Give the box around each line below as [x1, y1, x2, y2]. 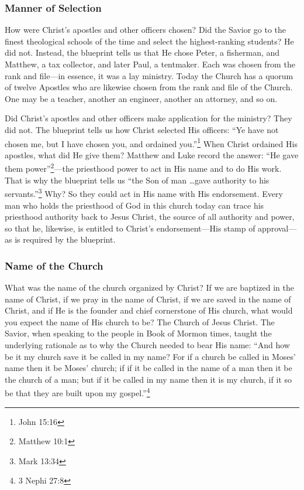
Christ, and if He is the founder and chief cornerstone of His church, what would [5, 304, 293, 317]
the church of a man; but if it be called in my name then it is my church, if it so [5, 373, 292, 385]
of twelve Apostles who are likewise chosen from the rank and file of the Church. [5, 81, 293, 93]
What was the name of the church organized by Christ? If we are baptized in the [5, 281, 294, 294]
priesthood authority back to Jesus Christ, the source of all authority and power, [5, 210, 295, 223]
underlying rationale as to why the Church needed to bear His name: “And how [5, 339, 290, 351]
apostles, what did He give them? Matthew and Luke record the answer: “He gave [5, 148, 299, 161]
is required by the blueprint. [15, 233, 116, 246]
